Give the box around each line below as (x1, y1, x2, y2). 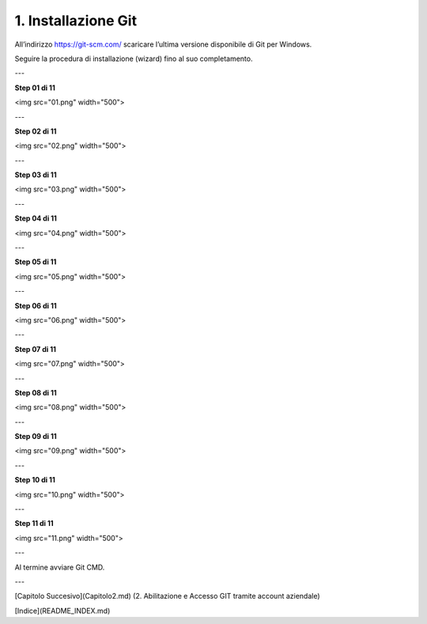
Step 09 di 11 (14, 432, 57, 441)
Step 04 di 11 (14, 214, 57, 223)
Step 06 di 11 (14, 301, 57, 310)
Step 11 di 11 (14, 519, 55, 528)
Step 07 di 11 (14, 344, 57, 354)
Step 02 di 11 (14, 127, 57, 136)
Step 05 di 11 (14, 257, 57, 267)
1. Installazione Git (14, 12, 138, 29)
